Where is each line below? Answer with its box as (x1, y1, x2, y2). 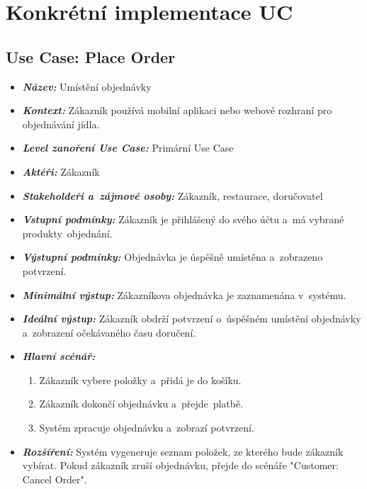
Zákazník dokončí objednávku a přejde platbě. (39, 396, 244, 411)
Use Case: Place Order (6, 45, 176, 67)
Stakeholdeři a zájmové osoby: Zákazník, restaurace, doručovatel (22, 188, 323, 203)
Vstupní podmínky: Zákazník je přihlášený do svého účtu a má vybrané (22, 212, 344, 227)
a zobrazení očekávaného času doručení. (22, 325, 196, 339)
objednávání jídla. (22, 116, 100, 131)
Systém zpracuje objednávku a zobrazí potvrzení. (39, 420, 254, 435)
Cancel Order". (22, 471, 87, 486)
